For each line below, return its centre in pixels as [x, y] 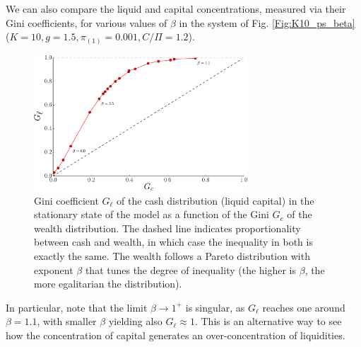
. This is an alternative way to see [268, 321]
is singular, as [215, 307]
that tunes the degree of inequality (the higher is [191, 269]
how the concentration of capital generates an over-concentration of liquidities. [176, 335]
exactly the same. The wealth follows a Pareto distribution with [172, 256]
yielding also [135, 321]
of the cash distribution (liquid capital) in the [215, 200]
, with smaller [67, 321]
